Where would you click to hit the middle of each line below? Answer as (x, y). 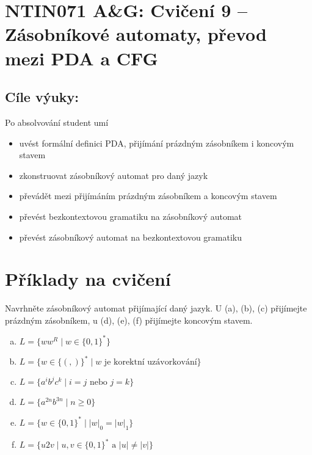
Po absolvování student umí (57, 122)
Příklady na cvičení (88, 279)
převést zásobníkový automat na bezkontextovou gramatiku (131, 237)
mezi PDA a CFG (82, 58)
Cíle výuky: (42, 97)
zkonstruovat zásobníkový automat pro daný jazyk (114, 175)
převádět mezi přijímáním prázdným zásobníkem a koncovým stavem (148, 196)
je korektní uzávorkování (151, 362)
